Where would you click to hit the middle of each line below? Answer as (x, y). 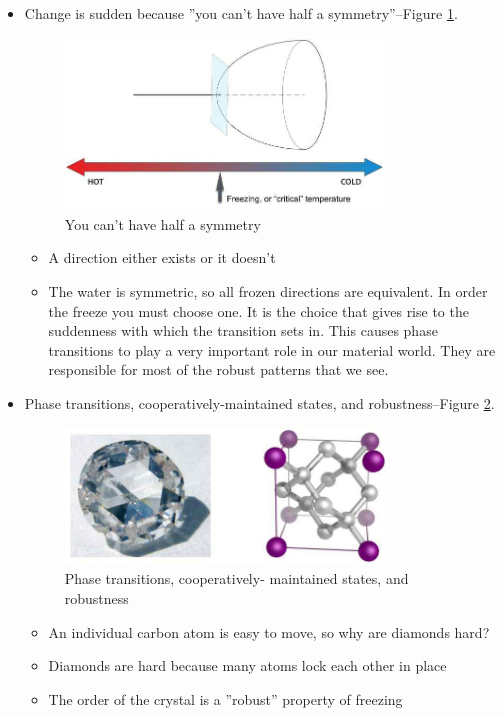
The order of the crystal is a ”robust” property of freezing (225, 698)
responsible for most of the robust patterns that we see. (218, 369)
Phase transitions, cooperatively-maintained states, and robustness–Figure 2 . (259, 402)
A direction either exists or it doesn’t (162, 257)
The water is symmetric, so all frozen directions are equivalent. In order (268, 290)
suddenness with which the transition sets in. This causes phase (243, 330)
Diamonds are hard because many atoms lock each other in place (247, 665)
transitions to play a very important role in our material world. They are (272, 349)
